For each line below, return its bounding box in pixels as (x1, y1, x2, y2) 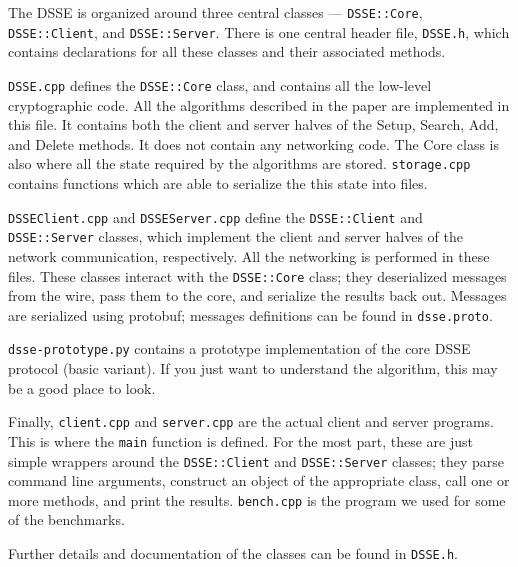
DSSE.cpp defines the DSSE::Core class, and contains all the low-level (8, 74, 432, 95)
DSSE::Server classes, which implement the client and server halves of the (8, 226, 463, 247)
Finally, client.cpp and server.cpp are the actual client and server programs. (8, 411, 494, 432)
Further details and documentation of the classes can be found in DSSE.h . (8, 543, 458, 564)
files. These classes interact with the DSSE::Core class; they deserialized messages (8, 265, 507, 286)
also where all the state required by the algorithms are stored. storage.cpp (8, 153, 471, 174)
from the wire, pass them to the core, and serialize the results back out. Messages (8, 285, 507, 306)
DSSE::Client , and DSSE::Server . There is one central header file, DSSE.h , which (8, 21, 510, 42)
